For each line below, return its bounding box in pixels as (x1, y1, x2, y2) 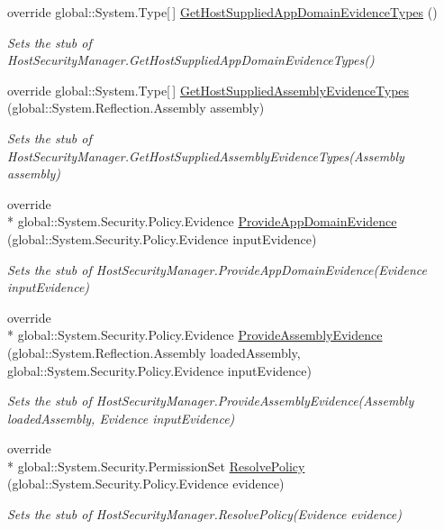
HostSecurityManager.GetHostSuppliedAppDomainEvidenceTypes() (7, 50, 375, 69)
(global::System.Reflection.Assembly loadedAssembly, (7, 343, 301, 361)
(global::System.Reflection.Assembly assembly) (7, 98, 265, 117)
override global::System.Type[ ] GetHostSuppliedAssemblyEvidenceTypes (7, 80, 410, 99)
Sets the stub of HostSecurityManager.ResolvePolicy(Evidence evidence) (7, 505, 402, 524)
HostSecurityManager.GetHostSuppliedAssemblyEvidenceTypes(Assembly (7, 146, 404, 165)
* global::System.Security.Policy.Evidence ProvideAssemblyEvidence (7, 325, 383, 344)
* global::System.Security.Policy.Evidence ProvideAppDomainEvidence (7, 212, 397, 231)
